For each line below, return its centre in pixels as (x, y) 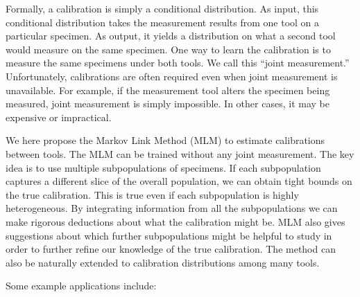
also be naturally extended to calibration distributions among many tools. (163, 262)
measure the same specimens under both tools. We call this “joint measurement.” (178, 63)
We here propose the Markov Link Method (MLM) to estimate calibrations (165, 140)
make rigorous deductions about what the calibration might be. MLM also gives (175, 221)
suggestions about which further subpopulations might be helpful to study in (169, 235)
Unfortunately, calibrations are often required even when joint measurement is (172, 76)
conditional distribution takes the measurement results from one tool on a (163, 22)
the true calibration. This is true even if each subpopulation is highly (152, 194)
